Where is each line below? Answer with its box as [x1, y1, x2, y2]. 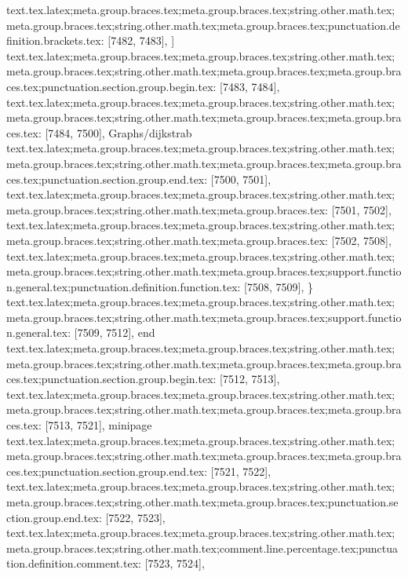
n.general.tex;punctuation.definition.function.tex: [6, 278, 241, 294]
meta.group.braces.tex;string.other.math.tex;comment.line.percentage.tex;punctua [6, 539, 398, 556]
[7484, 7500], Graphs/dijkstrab [45, 124, 192, 141]
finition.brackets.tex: [6, 32, 104, 49]
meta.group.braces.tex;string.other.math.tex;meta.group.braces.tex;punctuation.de [6, 16, 400, 33]
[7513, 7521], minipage [45, 417, 152, 433]
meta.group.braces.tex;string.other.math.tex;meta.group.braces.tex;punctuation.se [6, 494, 399, 509]
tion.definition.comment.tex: [6, 555, 141, 572]
